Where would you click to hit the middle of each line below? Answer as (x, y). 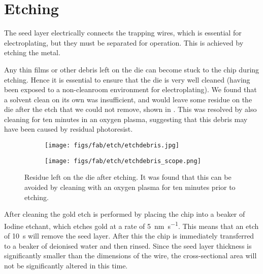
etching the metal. (32, 52)
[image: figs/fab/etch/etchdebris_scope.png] (123, 161)
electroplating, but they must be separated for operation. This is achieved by (124, 42)
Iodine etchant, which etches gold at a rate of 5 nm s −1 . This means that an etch (131, 225)
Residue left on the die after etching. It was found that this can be (128, 177)
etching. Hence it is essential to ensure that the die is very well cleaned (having (127, 79)
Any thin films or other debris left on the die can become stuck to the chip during (132, 69)
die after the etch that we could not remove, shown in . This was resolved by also (130, 109)
